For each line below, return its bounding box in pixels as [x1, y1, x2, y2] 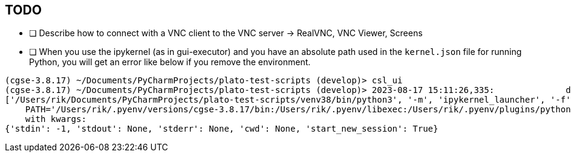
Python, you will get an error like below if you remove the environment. [29, 57, 311, 68]
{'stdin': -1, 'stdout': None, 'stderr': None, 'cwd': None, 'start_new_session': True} [5, 124, 439, 134]
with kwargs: [25, 114, 86, 124]
